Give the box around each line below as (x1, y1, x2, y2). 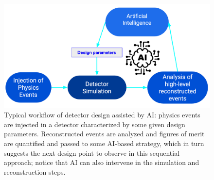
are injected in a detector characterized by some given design (4, 119, 185, 129)
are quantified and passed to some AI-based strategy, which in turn (4, 138, 204, 148)
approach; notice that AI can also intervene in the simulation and (4, 157, 199, 167)
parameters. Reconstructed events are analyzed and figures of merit (4, 129, 205, 139)
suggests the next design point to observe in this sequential (4, 147, 180, 158)
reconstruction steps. (4, 166, 66, 177)
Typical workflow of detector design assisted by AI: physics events (4, 110, 200, 120)
